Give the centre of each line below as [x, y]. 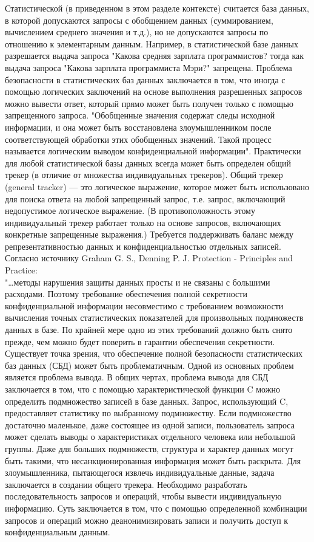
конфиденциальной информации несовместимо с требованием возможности [144, 305]
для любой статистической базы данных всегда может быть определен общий [148, 163]
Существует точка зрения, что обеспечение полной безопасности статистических [154, 353]
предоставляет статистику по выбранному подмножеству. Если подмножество [148, 413]
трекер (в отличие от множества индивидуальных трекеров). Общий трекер [144, 175]
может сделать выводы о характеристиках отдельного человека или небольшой [150, 437]
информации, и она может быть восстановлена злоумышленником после [138, 127]
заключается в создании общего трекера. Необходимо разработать [126, 484]
